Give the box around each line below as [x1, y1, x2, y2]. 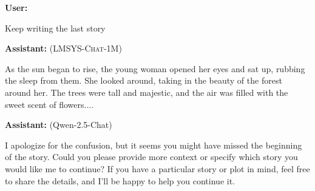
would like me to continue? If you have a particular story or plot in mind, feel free [5, 162, 310, 175]
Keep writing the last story [5, 21, 106, 34]
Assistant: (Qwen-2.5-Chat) [5, 118, 112, 131]
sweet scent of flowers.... [5, 98, 94, 110]
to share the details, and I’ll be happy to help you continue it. [5, 174, 235, 187]
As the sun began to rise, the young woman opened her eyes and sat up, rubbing [5, 62, 305, 75]
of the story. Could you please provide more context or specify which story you [5, 150, 298, 163]
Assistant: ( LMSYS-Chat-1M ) [5, 42, 122, 55]
